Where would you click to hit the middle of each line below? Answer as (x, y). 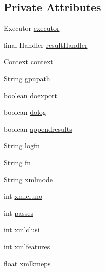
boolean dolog (25, 112)
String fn (18, 162)
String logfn (22, 146)
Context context (29, 62)
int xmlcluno (23, 196)
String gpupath (27, 78)
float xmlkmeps (27, 263)
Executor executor (32, 28)
